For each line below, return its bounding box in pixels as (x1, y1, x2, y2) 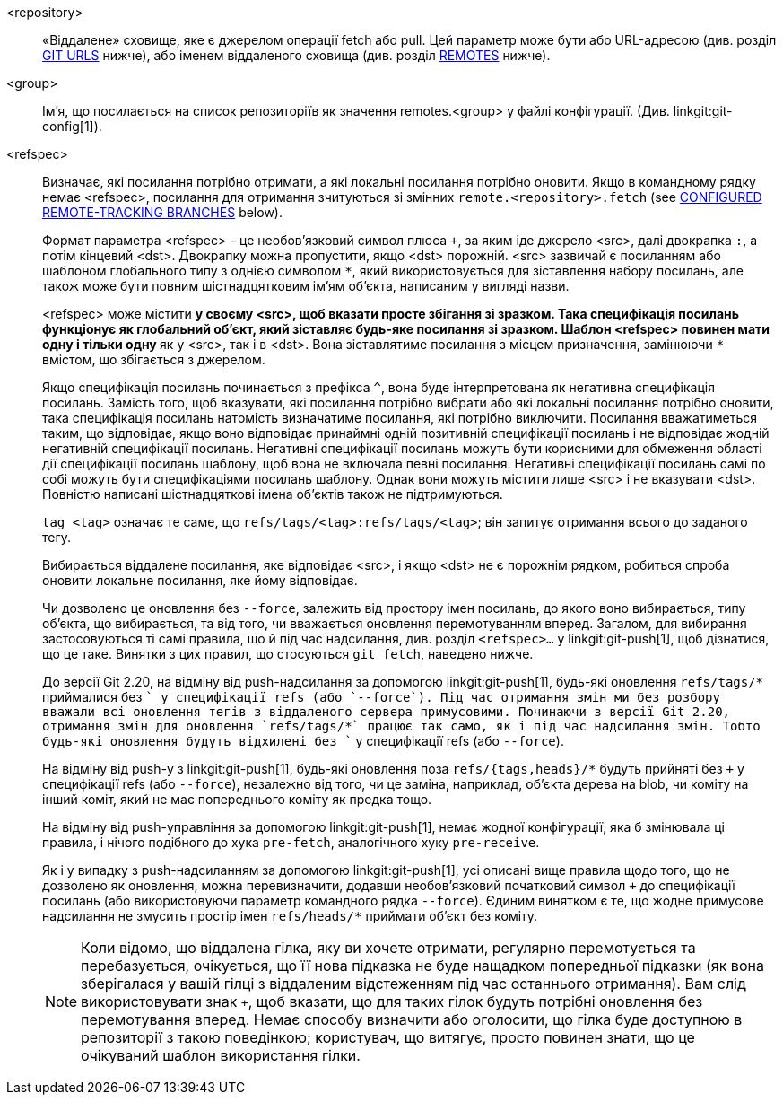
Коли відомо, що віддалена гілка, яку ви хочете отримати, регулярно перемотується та (81, 939, 696, 957)
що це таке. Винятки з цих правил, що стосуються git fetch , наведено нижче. (42, 646, 534, 661)
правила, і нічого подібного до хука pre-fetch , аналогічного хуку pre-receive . (42, 835, 540, 850)
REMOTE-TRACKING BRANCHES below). (42, 205, 283, 220)
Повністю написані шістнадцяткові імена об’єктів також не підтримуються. (42, 486, 503, 502)
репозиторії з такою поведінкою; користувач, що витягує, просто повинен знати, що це (81, 1028, 695, 1046)
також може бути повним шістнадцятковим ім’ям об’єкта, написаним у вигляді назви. (42, 278, 570, 293)
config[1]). (42, 118, 102, 134)
